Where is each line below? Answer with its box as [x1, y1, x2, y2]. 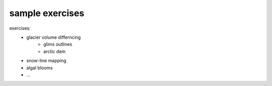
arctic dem [43, 48, 65, 54]
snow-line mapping [26, 58, 66, 64]
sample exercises [9, 8, 85, 19]
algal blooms [26, 64, 53, 70]
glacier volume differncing [26, 34, 81, 40]
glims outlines [43, 41, 73, 47]
